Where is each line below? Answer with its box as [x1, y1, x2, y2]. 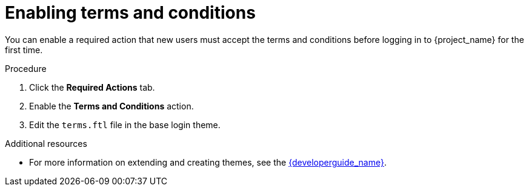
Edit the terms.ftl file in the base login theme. [29, 119, 221, 130]
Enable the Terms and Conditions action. [29, 100, 194, 111]
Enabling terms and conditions [5, 2, 256, 23]
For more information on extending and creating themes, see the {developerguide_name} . [29, 157, 387, 167]
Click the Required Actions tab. [29, 82, 155, 92]
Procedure [5, 63, 47, 74]
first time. [5, 44, 43, 55]
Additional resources [5, 138, 87, 149]
